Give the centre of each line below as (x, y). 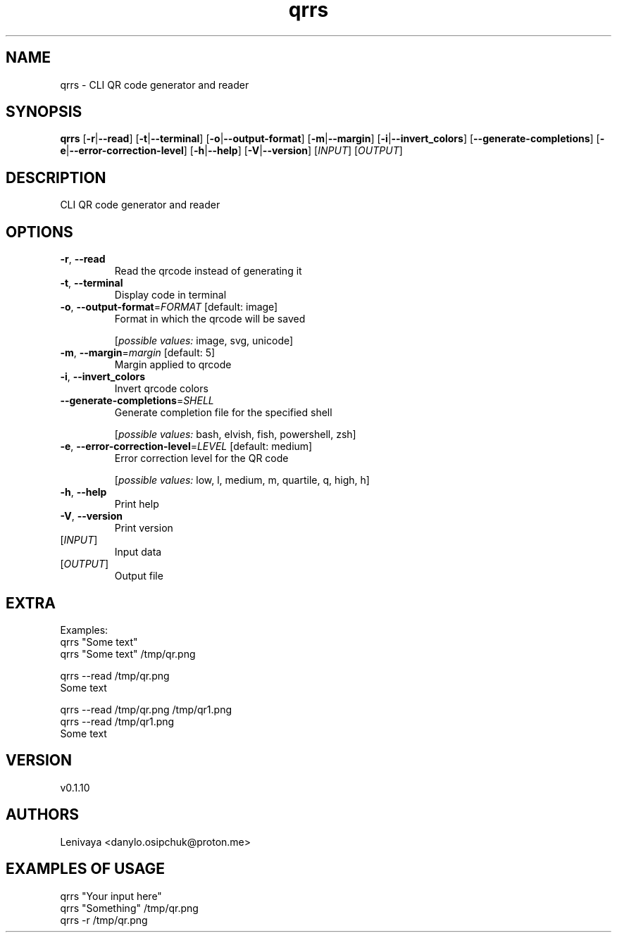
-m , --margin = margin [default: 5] (138, 353)
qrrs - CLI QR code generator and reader (155, 85)
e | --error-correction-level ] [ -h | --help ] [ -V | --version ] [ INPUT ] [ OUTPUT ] (231, 151)
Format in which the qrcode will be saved (210, 319)
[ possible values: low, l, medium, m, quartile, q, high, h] (242, 480)
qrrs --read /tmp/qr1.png (117, 721)
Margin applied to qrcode (173, 365)
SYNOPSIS (44, 112)
